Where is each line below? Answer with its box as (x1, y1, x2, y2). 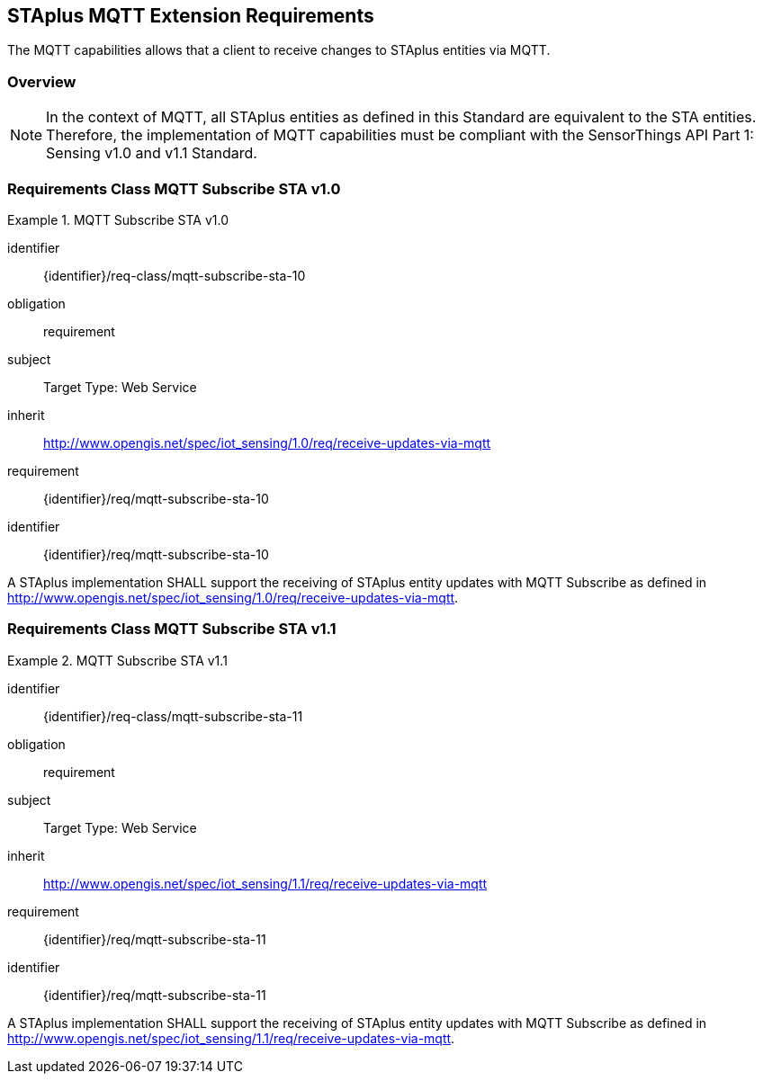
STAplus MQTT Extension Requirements (7, 4, 374, 27)
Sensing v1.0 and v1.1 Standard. (46, 144, 257, 163)
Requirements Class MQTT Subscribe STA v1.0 (7, 179, 341, 198)
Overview (7, 72, 76, 91)
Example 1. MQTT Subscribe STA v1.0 (7, 211, 229, 228)
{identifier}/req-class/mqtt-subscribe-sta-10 (43, 267, 306, 283)
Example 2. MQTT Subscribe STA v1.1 (7, 652, 228, 668)
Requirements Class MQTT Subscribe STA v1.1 (7, 620, 337, 639)
